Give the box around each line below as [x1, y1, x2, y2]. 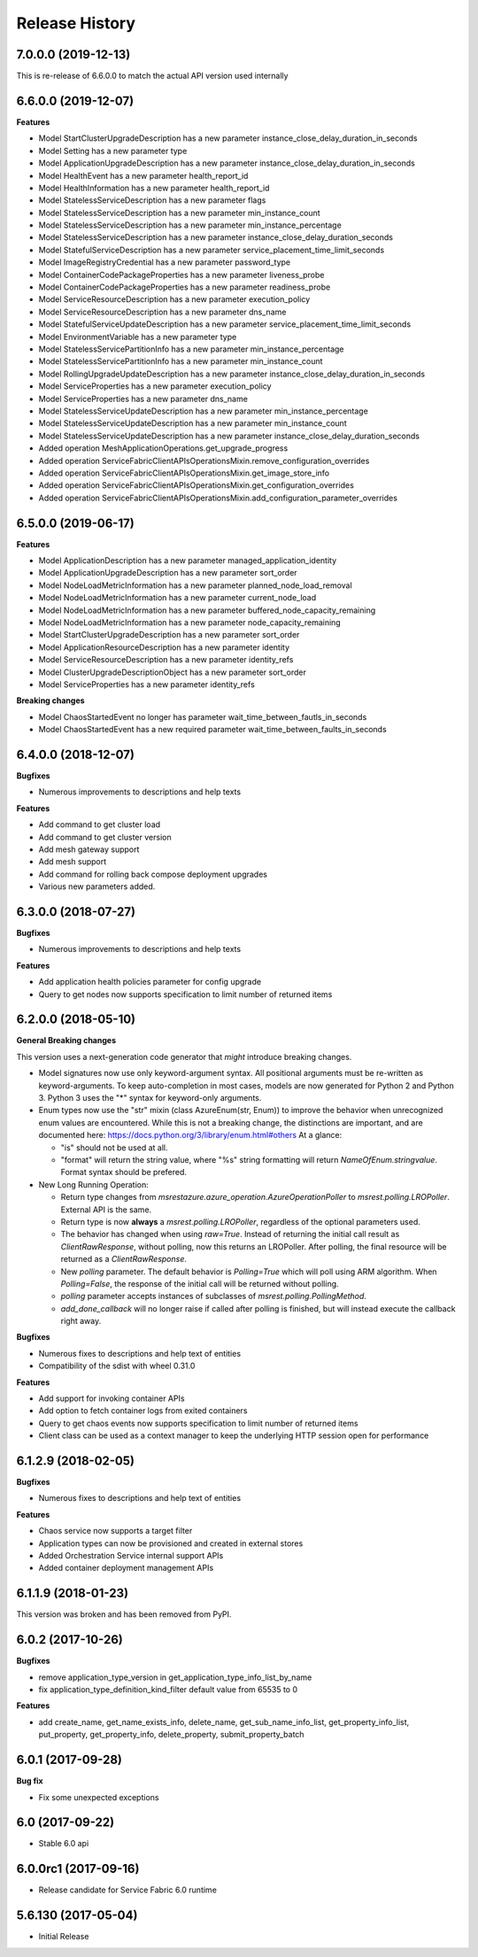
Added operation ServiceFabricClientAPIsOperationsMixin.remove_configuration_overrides [38, 455, 370, 466]
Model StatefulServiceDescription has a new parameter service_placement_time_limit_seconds [38, 244, 385, 255]
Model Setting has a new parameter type [38, 145, 188, 156]
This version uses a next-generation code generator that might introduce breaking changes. [16, 1051, 352, 1062]
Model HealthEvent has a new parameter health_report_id [38, 170, 249, 181]
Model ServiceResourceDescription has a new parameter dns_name [38, 306, 287, 317]
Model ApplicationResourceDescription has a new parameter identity [38, 642, 290, 653]
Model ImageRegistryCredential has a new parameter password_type [38, 257, 291, 267]
